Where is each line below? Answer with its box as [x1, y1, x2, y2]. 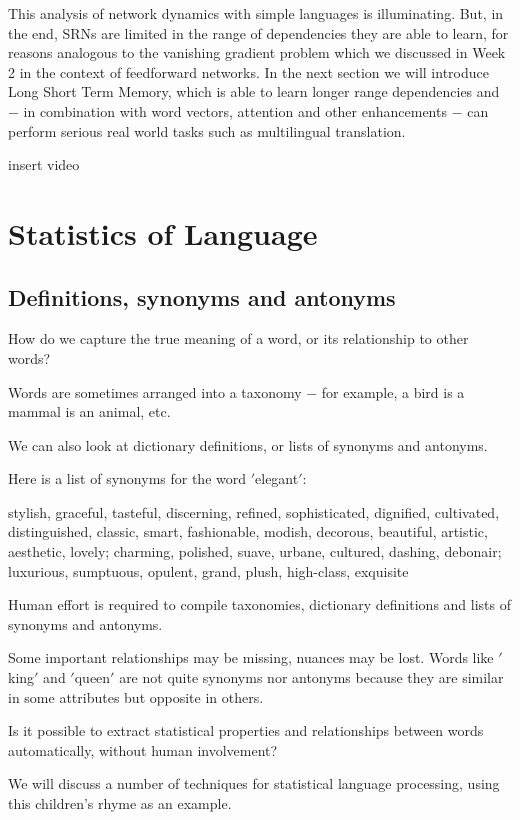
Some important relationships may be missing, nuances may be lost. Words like [8, 647, 494, 668]
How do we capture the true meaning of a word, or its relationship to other [8, 328, 469, 349]
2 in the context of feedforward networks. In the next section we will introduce [8, 61, 489, 82]
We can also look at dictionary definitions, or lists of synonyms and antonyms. [8, 434, 488, 455]
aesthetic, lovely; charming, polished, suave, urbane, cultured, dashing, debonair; [8, 541, 502, 562]
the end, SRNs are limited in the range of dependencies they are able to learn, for [8, 22, 509, 43]
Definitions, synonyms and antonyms [8, 281, 396, 312]
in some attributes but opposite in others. [8, 686, 264, 707]
